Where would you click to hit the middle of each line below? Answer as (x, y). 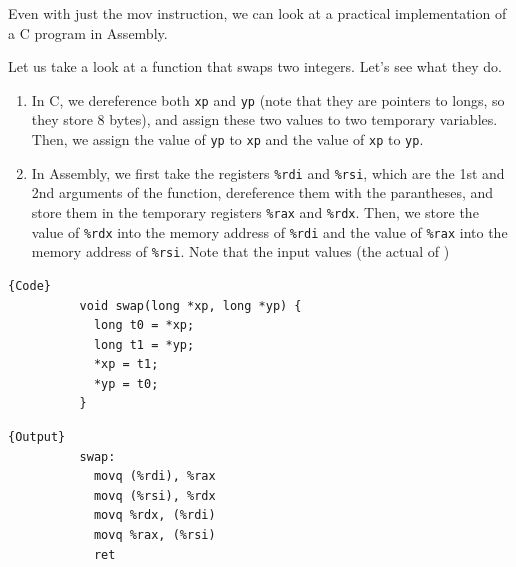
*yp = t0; (126, 383)
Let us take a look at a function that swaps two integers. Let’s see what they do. (255, 66)
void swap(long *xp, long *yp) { (190, 305)
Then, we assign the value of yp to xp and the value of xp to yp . (227, 139)
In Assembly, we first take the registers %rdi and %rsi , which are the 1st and (268, 172)
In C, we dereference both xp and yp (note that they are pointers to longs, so (268, 99)
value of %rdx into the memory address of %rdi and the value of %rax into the (269, 231)
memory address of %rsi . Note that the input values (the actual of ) (240, 251)
